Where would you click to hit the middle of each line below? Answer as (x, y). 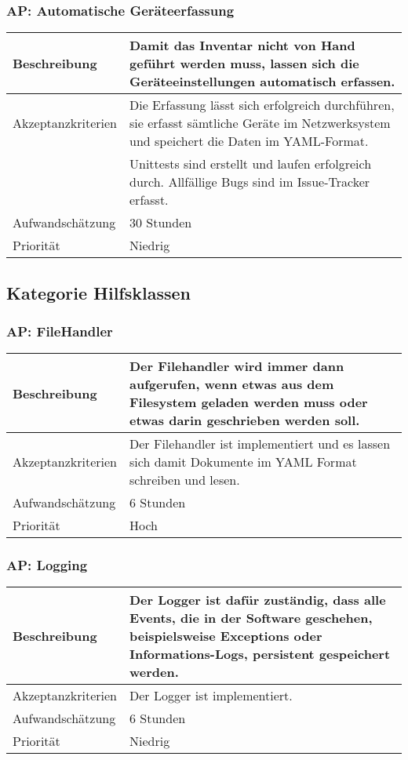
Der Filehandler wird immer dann (237, 366)
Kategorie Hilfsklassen (98, 292)
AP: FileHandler (60, 331)
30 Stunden (161, 223)
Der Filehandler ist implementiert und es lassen (260, 444)
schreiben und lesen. (185, 480)
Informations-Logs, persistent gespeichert (260, 654)
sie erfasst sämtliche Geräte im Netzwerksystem (260, 123)
